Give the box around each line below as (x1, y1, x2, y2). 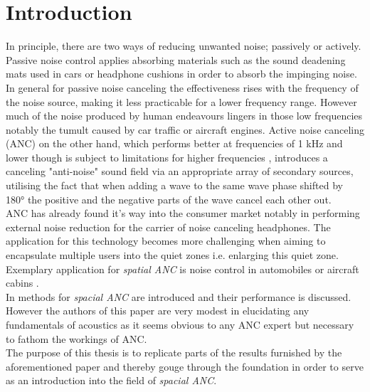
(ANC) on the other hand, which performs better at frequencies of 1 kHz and (6, 136, 343, 151)
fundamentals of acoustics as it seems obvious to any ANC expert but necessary (6, 317, 354, 332)
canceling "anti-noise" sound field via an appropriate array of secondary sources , (6, 164, 354, 179)
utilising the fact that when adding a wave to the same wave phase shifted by (6, 178, 343, 193)
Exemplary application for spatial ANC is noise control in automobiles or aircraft (6, 261, 359, 276)
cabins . (6, 275, 39, 290)
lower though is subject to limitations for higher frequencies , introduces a (6, 149, 328, 164)
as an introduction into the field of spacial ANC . (6, 373, 217, 388)
